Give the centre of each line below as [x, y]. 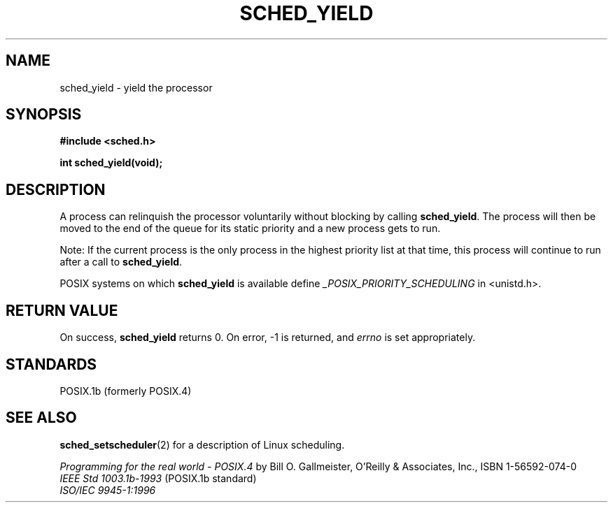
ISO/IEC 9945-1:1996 [108, 490]
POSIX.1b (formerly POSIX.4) [126, 391]
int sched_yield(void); [111, 163]
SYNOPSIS [44, 115]
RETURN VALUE [62, 310]
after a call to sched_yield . [121, 262]
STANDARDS [51, 364]
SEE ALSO [41, 418]
